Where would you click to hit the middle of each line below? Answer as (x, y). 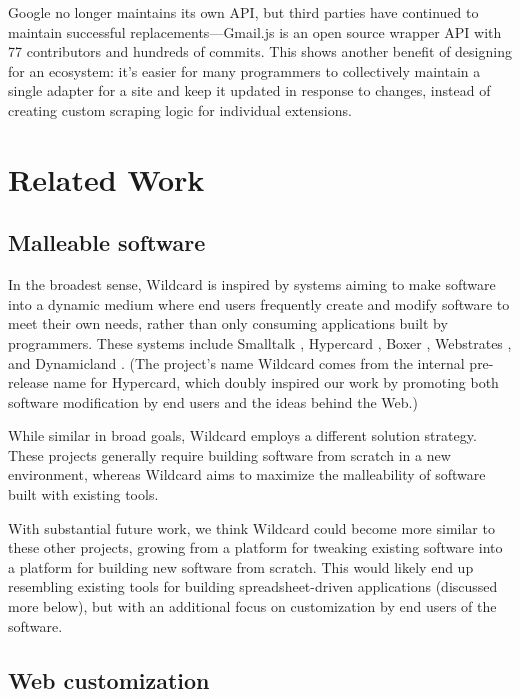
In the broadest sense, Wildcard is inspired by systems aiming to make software (252, 284)
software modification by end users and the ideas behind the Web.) (213, 401)
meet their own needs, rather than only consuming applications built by (228, 323)
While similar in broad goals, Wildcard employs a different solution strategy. (242, 435)
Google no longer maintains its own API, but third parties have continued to (243, 12)
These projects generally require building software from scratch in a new (229, 454)
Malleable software (107, 242)
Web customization (109, 679)
